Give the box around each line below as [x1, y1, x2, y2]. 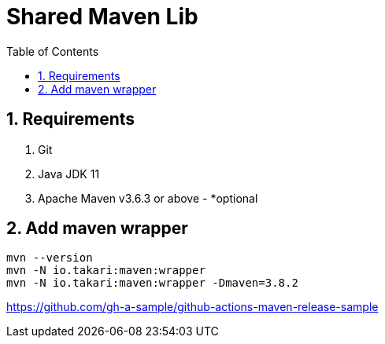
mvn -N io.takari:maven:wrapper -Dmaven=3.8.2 [6, 276, 298, 290]
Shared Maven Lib [6, 3, 198, 30]
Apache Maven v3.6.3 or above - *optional [38, 191, 258, 205]
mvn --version [6, 251, 93, 265]
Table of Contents [6, 44, 99, 58]
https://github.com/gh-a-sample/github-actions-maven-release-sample [6, 300, 379, 314]
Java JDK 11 [38, 167, 100, 181]
